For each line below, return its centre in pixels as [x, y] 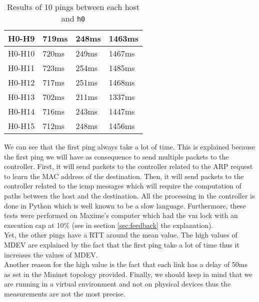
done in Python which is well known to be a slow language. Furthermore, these [125, 205]
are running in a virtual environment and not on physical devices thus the [117, 284]
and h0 [73, 18]
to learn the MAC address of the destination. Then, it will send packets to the [124, 176]
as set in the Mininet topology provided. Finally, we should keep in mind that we [128, 274]
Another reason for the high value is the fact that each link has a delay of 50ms [126, 264]
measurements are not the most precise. [65, 293]
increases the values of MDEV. [51, 254]
